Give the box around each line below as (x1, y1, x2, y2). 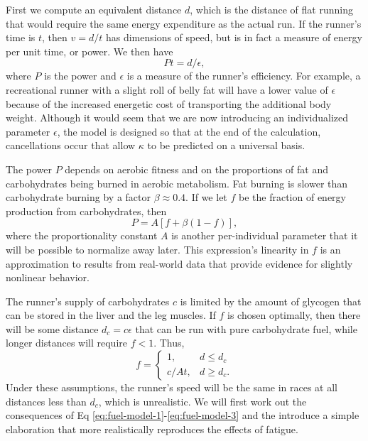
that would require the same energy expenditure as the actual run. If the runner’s (6, 16, 362, 31)
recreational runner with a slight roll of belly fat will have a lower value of (6, 82, 328, 97)
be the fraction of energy (239, 190, 346, 205)
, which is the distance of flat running (190, 2, 353, 16)
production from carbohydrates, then (6, 203, 167, 218)
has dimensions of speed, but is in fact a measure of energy (105, 30, 362, 45)
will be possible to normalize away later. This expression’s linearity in (6, 241, 309, 256)
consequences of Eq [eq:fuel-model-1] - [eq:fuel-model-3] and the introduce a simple (6, 408, 359, 423)
